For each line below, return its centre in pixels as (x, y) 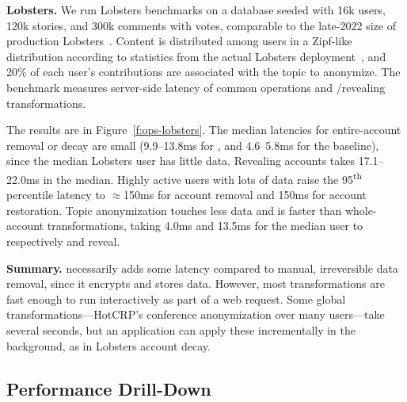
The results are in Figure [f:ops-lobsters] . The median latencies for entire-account (204, 130)
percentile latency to (56, 195)
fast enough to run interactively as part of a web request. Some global (176, 299)
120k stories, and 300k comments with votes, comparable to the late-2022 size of (201, 25)
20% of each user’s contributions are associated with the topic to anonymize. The (203, 72)
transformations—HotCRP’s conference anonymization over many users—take (196, 314)
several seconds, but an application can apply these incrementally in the (181, 329)
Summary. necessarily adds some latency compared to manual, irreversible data (202, 268)
